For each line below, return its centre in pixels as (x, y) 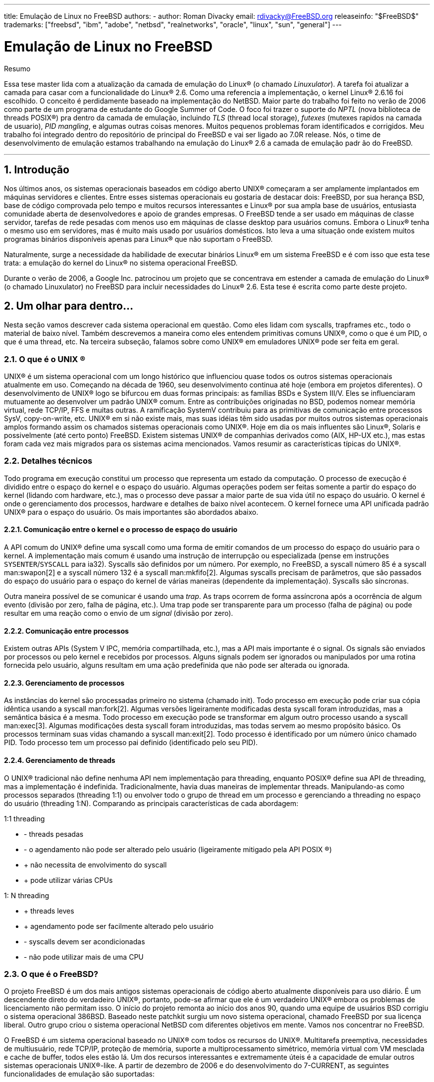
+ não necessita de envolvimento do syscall (95, 865)
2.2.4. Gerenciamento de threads (60, 760)
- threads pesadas (54, 834)
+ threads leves (49, 911)
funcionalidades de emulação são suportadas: (79, 1074)
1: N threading (27, 895)
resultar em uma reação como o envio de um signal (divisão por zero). (119, 613)
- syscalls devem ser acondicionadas (84, 941)
